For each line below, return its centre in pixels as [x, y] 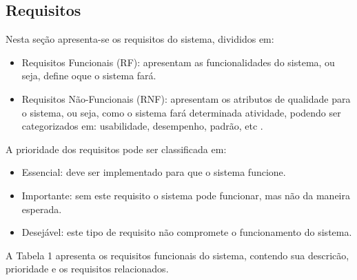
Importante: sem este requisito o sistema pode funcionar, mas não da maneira [186, 195]
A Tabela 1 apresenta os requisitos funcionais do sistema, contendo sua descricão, [177, 255]
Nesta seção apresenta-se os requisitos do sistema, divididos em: [140, 39]
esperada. [42, 209]
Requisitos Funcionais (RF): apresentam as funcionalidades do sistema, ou [178, 62]
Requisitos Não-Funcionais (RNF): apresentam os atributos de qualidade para [186, 98]
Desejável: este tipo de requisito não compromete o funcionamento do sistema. [187, 232]
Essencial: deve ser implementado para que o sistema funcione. [154, 172]
